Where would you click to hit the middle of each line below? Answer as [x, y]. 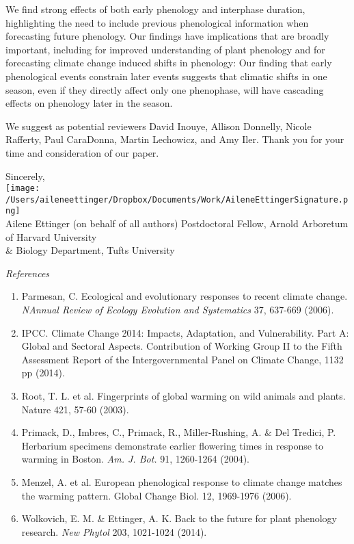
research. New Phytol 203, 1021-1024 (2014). [114, 531]
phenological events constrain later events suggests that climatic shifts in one [166, 76]
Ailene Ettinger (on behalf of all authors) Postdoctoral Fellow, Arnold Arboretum [177, 223]
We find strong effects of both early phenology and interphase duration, [155, 9]
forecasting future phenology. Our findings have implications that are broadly [167, 36]
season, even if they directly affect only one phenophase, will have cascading [165, 89]
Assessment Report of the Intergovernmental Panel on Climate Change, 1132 [182, 359]
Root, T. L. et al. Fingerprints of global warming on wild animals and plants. [183, 396]
